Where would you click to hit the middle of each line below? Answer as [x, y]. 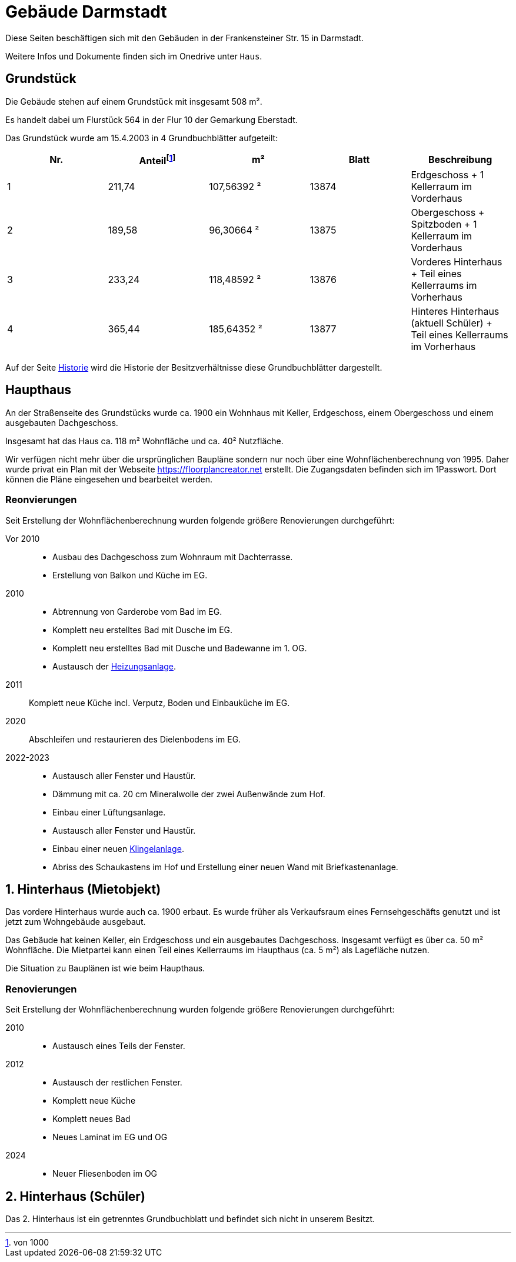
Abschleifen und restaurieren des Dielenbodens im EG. [135, 739]
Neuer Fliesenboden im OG [105, 1174]
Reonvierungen [41, 500]
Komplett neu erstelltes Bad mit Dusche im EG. [143, 630]
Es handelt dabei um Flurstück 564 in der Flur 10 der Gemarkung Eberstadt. [152, 119]
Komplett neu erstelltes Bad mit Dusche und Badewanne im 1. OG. [180, 648]
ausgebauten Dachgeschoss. [62, 422]
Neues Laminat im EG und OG [110, 1137]
